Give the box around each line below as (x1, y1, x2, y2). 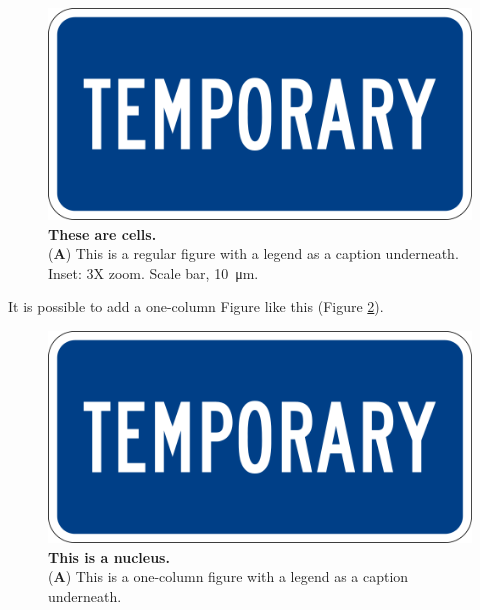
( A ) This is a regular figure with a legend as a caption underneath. (48, 243, 459, 264)
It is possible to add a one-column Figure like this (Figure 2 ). (8, 296, 384, 317)
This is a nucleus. (48, 546, 170, 567)
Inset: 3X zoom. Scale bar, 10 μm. (48, 262, 259, 283)
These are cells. (48, 223, 157, 244)
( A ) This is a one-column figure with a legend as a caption (48, 566, 409, 587)
